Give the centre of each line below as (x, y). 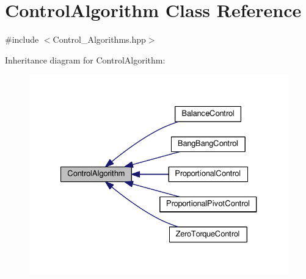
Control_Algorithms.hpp (99, 39)
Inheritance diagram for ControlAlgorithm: (85, 60)
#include (22, 39)
